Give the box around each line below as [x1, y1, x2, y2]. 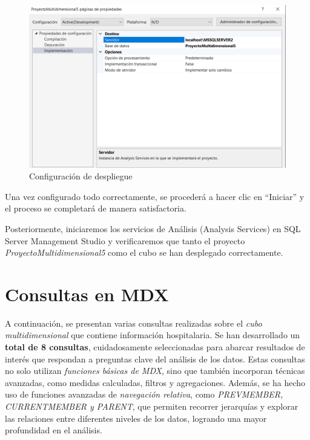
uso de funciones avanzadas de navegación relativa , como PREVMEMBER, [5, 388, 283, 401]
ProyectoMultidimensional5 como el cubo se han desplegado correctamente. [5, 246, 283, 259]
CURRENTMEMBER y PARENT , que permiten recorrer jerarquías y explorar [5, 399, 298, 412]
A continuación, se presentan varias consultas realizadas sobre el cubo [5, 316, 262, 329]
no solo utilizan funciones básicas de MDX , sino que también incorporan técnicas [5, 364, 305, 377]
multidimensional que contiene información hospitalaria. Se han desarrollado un [5, 328, 300, 341]
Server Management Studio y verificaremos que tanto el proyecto [5, 234, 245, 247]
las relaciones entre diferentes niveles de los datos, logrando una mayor [5, 412, 267, 424]
